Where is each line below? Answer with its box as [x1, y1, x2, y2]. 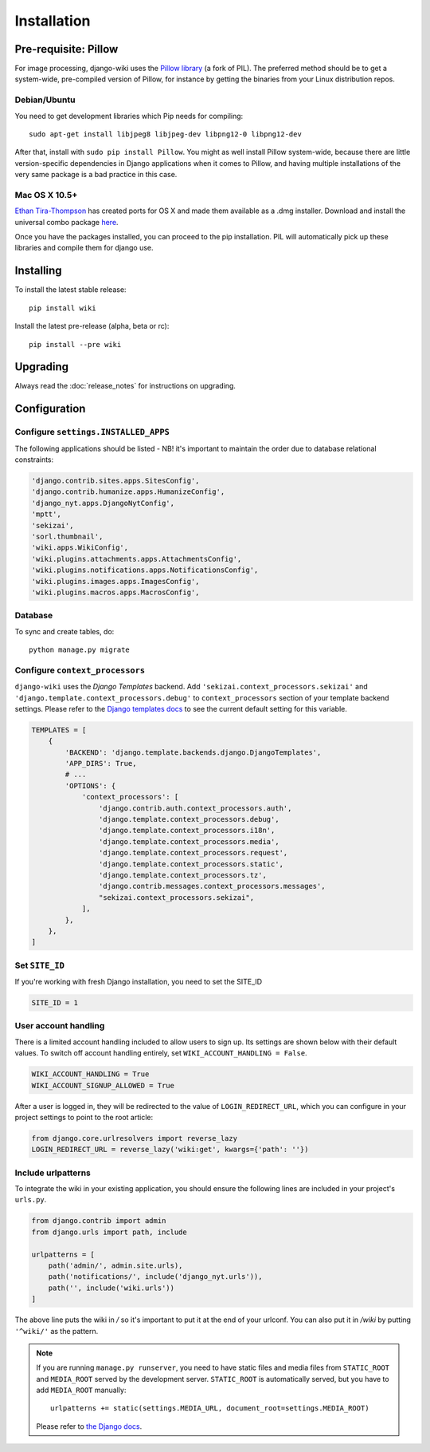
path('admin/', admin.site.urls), [48, 1261, 183, 1270]
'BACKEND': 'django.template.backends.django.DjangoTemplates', [64, 748, 322, 757]
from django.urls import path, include [31, 1227, 187, 1237]
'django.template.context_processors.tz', [98, 870, 267, 879]
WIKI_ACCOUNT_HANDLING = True [31, 1070, 150, 1079]
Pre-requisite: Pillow [14, 42, 119, 56]
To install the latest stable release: [14, 285, 127, 294]
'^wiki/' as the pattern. [14, 1326, 99, 1336]
